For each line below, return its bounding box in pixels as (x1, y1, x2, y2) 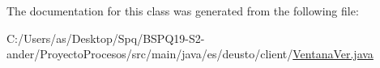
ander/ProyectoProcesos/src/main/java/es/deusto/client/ (6, 45, 293, 62)
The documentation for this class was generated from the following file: (6, 2, 359, 19)
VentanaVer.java (292, 45, 374, 62)
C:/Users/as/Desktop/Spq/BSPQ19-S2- (6, 29, 205, 46)
